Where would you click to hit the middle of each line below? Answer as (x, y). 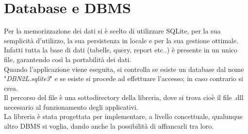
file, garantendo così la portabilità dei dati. (68, 59)
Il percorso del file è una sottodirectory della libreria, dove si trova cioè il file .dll (124, 97)
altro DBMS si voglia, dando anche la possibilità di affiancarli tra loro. (109, 126)
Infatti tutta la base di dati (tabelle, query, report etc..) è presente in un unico (121, 50)
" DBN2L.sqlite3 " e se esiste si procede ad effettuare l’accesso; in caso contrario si (124, 78)
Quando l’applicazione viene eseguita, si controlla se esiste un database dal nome (124, 69)
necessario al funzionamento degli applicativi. (71, 107)
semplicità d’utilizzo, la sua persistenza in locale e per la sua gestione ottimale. (121, 40)
